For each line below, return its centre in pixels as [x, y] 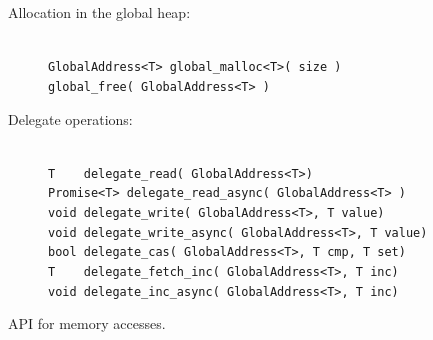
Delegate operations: [70, 118]
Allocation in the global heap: [99, 12]
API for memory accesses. [87, 323]
